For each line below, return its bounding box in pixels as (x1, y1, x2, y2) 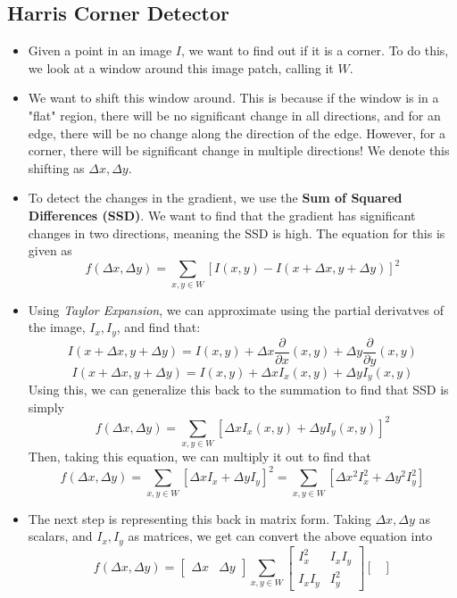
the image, (28, 318, 86, 336)
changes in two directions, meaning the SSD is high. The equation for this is (28, 223, 445, 242)
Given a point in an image (28, 41, 172, 60)
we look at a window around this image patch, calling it (28, 58, 334, 77)
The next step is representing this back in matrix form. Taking (28, 509, 371, 527)
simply (28, 397, 64, 416)
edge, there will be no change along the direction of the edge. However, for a (28, 123, 445, 142)
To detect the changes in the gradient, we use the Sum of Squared (28, 188, 403, 207)
